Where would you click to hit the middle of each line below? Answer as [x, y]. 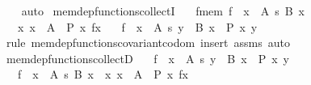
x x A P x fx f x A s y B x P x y [137, 26]
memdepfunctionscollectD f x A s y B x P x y [147, 58]
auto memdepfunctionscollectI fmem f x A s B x [163, 11]
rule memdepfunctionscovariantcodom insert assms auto [148, 42]
